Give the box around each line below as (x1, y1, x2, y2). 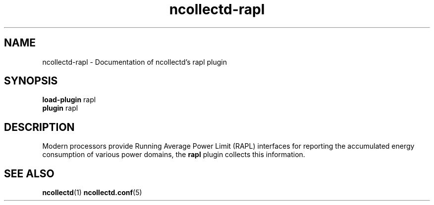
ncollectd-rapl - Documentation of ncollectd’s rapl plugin (42, 57, 227, 66)
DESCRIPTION (4, 121, 75, 133)
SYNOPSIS (4, 75, 58, 87)
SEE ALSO (4, 167, 54, 180)
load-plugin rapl (42, 95, 96, 104)
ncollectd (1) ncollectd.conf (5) (42, 188, 142, 197)
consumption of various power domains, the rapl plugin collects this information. (42, 150, 305, 159)
